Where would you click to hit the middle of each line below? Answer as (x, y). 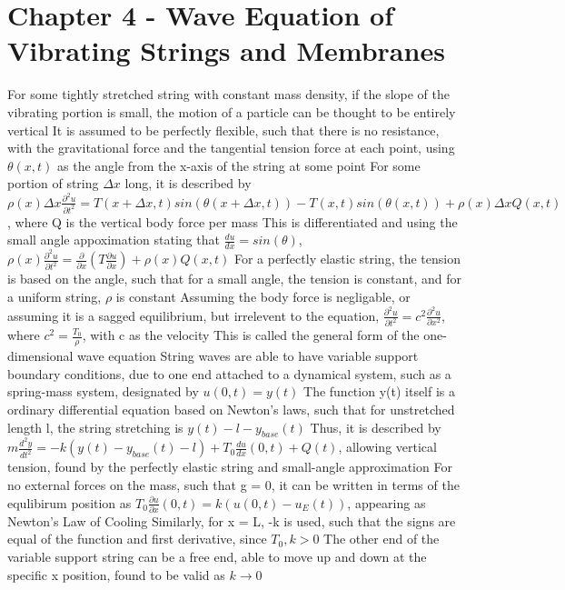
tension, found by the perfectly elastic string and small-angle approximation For (230, 467)
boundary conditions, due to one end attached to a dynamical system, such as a (229, 373)
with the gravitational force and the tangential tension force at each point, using (231, 148)
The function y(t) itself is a (380, 391)
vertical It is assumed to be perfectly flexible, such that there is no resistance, (223, 130)
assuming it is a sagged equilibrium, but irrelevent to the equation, (193, 315)
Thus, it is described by (376, 427)
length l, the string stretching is (95, 427)
